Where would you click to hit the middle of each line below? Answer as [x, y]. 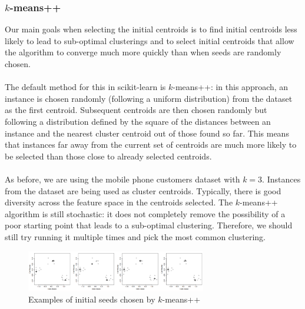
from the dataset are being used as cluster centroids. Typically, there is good [143, 190]
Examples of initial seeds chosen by [92, 299]
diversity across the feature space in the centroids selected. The [119, 202]
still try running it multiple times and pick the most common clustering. [135, 236]
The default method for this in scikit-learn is [85, 87]
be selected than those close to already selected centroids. [108, 156]
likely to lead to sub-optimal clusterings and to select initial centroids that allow [150, 40]
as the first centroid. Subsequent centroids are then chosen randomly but [136, 110]
